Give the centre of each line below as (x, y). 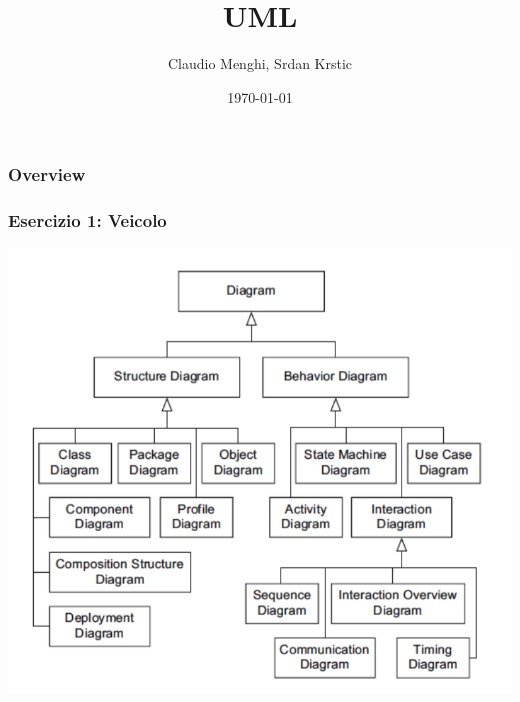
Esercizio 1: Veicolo (87, 220)
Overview (47, 174)
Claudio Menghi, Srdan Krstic (260, 63)
